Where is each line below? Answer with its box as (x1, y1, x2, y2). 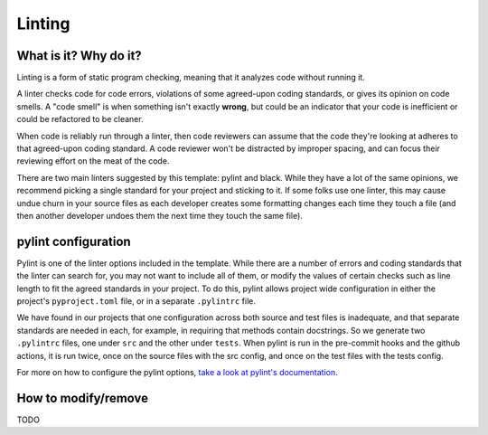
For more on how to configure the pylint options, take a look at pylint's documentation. (16, 367, 338, 377)
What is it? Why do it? (16, 48, 142, 63)
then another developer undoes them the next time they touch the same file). (16, 210, 303, 221)
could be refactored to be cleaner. (16, 114, 144, 125)
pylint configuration (16, 233, 131, 249)
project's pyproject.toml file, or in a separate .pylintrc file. (16, 296, 257, 307)
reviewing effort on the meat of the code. (16, 156, 170, 166)
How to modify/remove (16, 390, 149, 406)
